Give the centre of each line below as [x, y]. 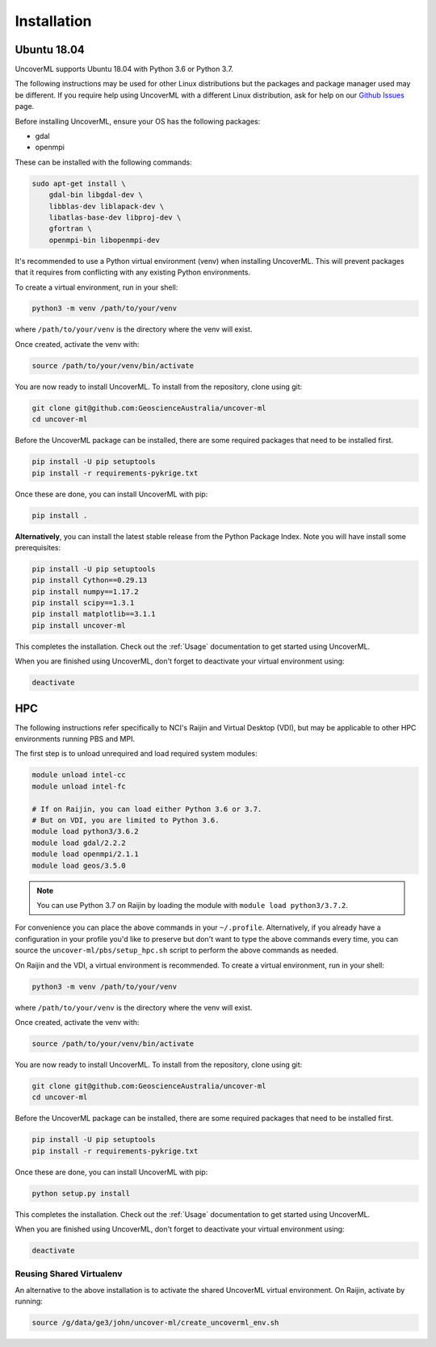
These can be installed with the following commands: [104, 162]
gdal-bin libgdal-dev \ [96, 195]
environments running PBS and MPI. [75, 739]
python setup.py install [81, 1193]
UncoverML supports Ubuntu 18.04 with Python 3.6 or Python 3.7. [124, 69]
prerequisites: [38, 547]
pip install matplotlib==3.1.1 [94, 614]
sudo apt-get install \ [79, 183]
